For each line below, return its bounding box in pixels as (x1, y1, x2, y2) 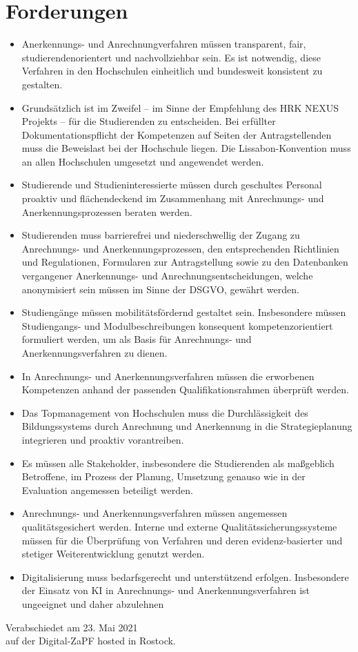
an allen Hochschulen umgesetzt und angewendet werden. (21, 154, 264, 168)
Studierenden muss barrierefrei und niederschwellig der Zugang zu (21, 228, 300, 242)
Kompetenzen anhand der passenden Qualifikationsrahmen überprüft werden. (21, 382, 349, 397)
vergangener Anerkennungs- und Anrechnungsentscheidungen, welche (21, 268, 313, 283)
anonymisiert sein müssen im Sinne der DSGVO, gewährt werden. (21, 281, 299, 296)
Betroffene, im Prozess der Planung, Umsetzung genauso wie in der (21, 469, 306, 484)
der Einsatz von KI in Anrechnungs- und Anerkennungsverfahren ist (21, 583, 310, 597)
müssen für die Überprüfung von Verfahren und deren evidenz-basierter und (21, 533, 343, 547)
